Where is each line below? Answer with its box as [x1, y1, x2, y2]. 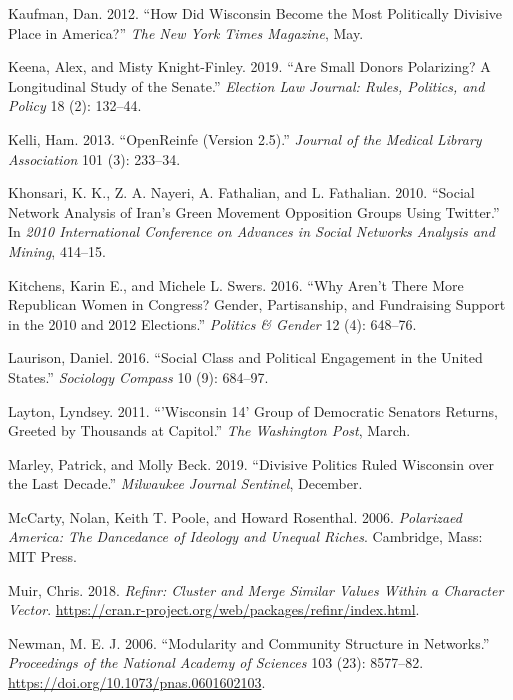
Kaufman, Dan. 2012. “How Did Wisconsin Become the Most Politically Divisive [8, 3, 502, 23]
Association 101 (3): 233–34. [8, 148, 181, 169]
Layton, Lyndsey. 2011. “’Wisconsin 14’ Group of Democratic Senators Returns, [8, 400, 498, 421]
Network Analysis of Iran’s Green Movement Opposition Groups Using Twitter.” [8, 201, 500, 222]
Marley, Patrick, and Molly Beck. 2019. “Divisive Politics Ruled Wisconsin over [8, 453, 494, 474]
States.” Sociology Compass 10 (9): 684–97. [8, 366, 269, 387]
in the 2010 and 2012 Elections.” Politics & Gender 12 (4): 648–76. [8, 313, 417, 334]
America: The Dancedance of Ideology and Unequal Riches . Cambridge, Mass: [8, 526, 483, 547]
